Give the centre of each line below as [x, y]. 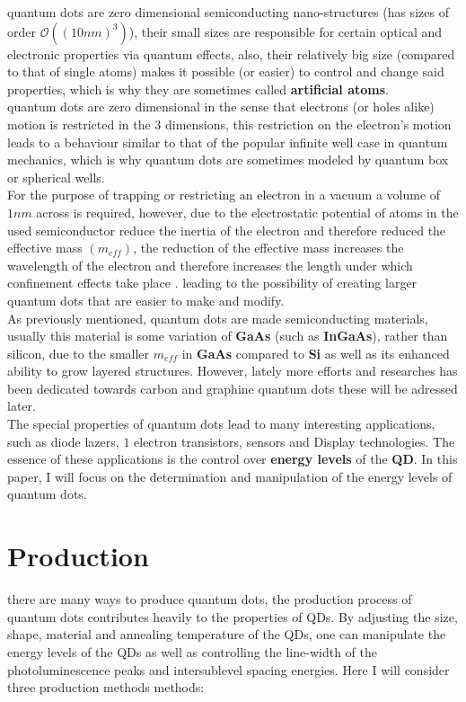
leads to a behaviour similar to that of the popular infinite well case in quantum [228, 142]
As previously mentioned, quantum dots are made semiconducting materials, [218, 318]
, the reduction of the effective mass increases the [268, 248]
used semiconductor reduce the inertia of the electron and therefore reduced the [227, 230]
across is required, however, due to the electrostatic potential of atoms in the [247, 212]
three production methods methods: [106, 687]
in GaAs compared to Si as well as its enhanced [316, 353]
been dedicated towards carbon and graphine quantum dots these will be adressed [233, 388]
